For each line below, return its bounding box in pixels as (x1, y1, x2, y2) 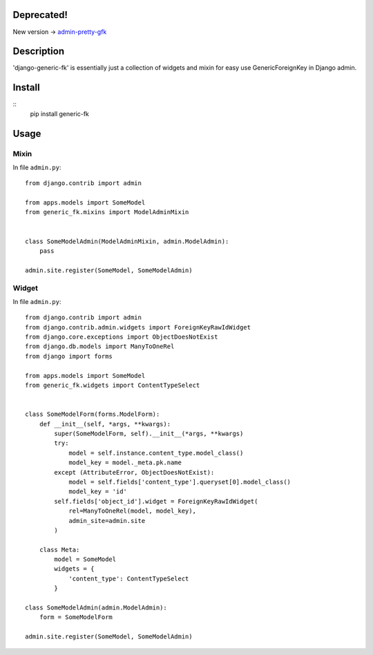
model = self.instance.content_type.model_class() (68, 449, 244, 457)
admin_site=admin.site (68, 517, 146, 524)
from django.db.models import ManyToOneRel (25, 343, 175, 350)
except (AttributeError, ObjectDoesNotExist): (54, 468, 215, 476)
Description (12, 46, 65, 57)
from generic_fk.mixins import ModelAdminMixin (25, 208, 189, 216)
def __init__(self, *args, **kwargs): (39, 420, 171, 428)
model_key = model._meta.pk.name (68, 459, 182, 466)
